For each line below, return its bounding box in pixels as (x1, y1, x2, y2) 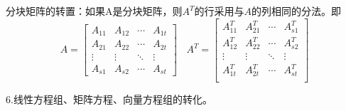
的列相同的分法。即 (252, 4, 342, 18)
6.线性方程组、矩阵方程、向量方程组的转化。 (6, 91, 212, 106)
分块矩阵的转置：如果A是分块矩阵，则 (6, 4, 183, 18)
